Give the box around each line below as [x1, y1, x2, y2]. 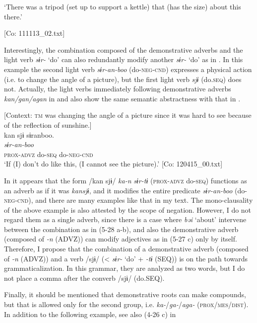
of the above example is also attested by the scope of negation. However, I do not [4, 204, 252, 215]
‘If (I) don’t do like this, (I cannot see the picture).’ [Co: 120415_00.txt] [4, 159, 223, 169]
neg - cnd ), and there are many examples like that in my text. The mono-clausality [4, 195, 253, 205]
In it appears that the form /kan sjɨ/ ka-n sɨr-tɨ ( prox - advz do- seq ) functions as [4, 175, 247, 185]
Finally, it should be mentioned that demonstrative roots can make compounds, [4, 289, 246, 300]
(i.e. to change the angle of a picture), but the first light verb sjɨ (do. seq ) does [4, 74, 242, 84]
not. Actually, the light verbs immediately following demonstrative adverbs [4, 83, 231, 94]
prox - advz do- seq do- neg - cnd [4, 149, 93, 159]
